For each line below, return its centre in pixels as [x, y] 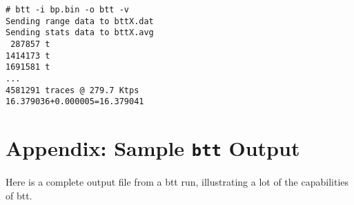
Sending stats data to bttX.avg [80, 33]
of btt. [19, 195]
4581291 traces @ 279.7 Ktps [72, 90]
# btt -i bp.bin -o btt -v [67, 10]
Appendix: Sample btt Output [153, 148]
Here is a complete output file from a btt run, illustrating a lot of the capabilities [177, 182]
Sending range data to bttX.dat [80, 21]
